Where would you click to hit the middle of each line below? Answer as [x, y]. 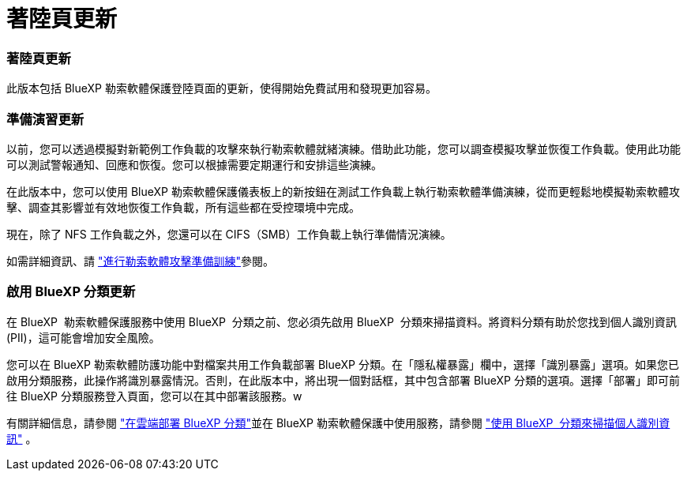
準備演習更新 [45, 119]
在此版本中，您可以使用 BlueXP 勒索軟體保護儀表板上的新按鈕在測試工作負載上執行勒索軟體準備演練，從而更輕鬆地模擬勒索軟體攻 [343, 191]
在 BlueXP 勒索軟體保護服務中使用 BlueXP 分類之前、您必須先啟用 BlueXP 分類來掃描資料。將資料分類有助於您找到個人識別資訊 [342, 321]
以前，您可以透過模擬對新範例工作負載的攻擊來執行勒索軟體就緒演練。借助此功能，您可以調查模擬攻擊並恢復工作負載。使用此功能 [343, 148]
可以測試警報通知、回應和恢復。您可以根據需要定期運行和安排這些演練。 [194, 164]
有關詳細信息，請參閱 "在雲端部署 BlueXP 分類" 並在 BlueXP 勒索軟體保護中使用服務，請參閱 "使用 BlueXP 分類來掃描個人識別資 [338, 423]
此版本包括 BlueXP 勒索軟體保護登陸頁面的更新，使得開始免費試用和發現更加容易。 [221, 88]
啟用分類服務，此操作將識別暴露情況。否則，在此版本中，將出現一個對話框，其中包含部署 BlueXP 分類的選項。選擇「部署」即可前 [343, 380]
